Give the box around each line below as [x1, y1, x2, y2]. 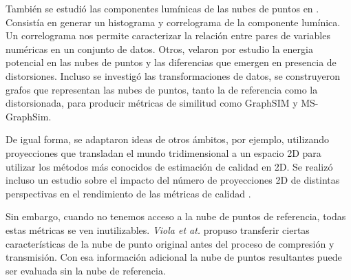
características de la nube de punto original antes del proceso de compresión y [6, 236, 334, 250]
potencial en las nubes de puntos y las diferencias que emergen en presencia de [6, 55, 337, 69]
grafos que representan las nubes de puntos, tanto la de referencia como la [6, 82, 318, 96]
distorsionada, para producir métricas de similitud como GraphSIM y [6, 96, 298, 110]
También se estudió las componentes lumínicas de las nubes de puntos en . [6, 1, 319, 15]
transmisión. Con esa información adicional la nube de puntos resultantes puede [6, 250, 342, 264]
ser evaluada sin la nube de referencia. [6, 263, 166, 277]
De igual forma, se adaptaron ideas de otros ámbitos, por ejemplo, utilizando [6, 132, 330, 147]
